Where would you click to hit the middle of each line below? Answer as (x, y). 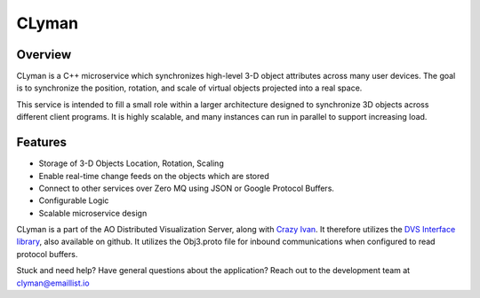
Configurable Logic (74, 200)
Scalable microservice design (93, 213)
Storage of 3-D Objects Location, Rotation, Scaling (131, 163)
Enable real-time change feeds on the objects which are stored (154, 176)
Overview (44, 55)
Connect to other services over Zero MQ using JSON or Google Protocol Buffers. (187, 188)
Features (41, 142)
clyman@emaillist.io (53, 283)
